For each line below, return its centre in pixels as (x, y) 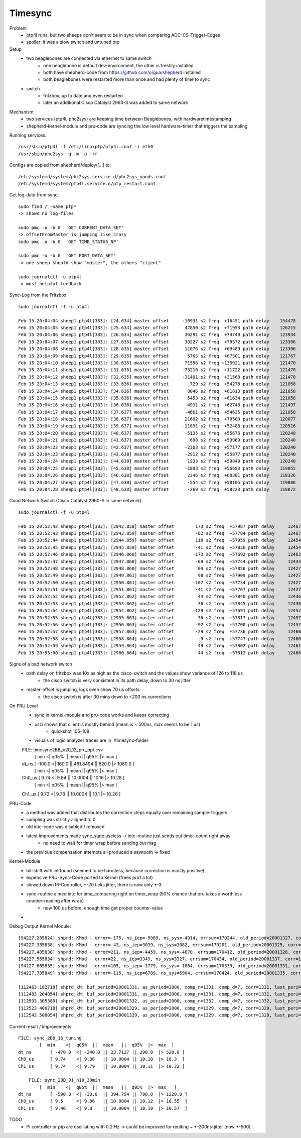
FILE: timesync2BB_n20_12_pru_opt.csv (62, 750)
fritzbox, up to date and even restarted (83, 96)
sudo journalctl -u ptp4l (50, 277)
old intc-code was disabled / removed (65, 827)
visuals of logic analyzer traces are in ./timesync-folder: (92, 740)
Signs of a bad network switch (41, 664)
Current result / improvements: (41, 1027)
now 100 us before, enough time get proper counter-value (103, 908)
